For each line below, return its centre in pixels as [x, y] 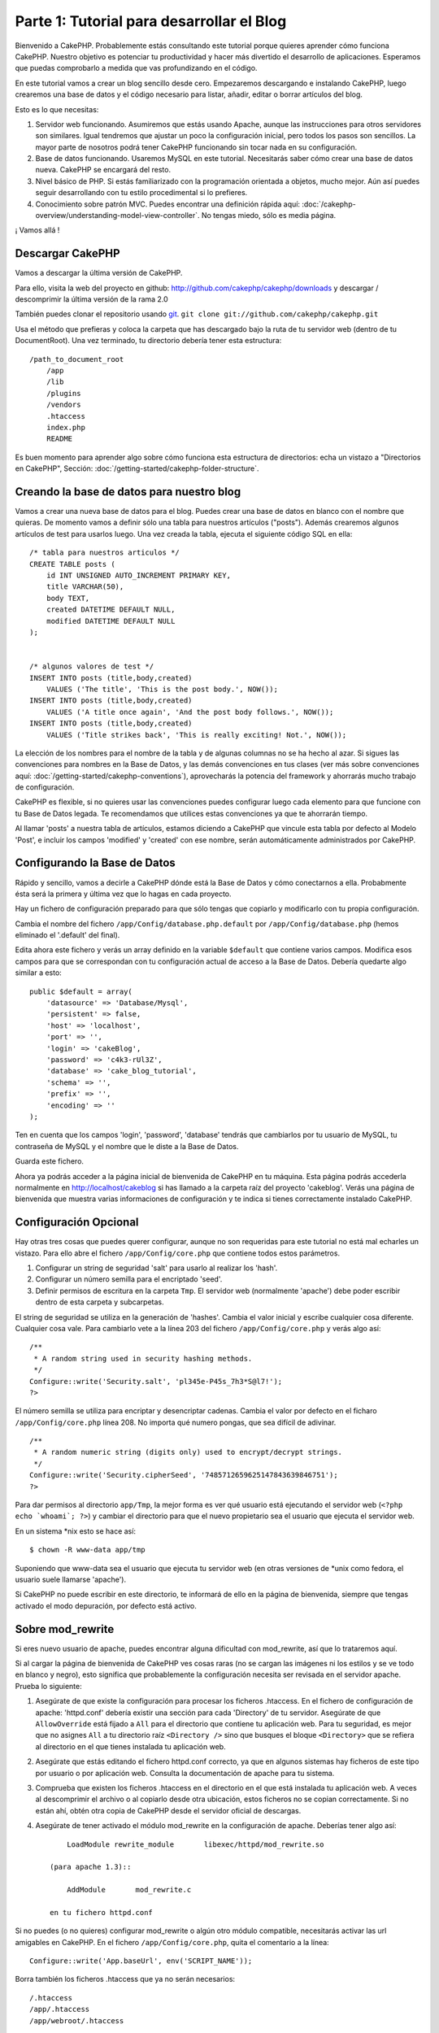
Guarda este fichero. [50, 1161]
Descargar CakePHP [68, 253]
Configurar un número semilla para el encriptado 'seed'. [129, 1279]
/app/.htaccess [60, 2009]
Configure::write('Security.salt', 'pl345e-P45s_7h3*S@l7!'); [156, 1381]
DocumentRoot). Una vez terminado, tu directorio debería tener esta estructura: [148, 341]
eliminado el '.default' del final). [67, 935]
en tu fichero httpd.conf [102, 1912]
